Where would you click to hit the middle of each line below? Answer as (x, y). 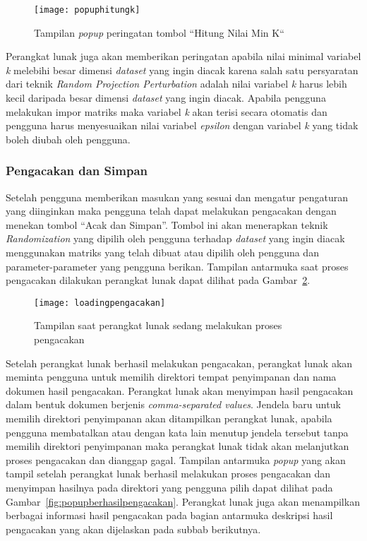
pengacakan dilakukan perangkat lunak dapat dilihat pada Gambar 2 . (158, 280)
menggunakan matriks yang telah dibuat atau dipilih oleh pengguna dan (162, 252)
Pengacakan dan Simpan (77, 171)
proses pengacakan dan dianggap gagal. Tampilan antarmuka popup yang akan (176, 459)
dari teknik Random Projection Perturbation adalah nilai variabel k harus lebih (176, 84)
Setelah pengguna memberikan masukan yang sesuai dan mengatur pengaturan (177, 197)
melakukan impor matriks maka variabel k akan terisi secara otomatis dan (167, 111)
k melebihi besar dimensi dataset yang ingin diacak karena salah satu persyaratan (182, 70)
